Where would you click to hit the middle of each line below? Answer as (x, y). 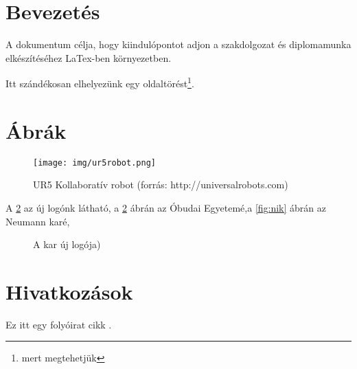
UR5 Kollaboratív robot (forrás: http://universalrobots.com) (161, 184)
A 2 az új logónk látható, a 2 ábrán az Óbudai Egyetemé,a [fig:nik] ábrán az (166, 207)
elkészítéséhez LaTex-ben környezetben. (89, 57)
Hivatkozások (69, 291)
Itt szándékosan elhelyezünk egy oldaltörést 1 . (100, 82)
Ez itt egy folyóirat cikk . (59, 324)
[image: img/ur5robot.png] (94, 163)
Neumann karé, (38, 221)
